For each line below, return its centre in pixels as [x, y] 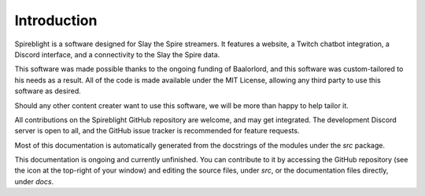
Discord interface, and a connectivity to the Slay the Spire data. [117, 54]
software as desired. [48, 91]
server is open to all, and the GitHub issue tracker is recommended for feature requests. [157, 131]
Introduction [56, 20]
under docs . [34, 181]
